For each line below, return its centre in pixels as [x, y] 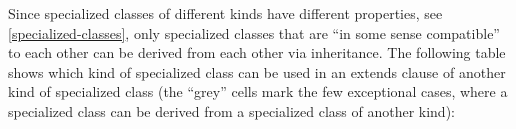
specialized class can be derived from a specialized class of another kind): [231, 110]
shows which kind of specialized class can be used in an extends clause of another [257, 71]
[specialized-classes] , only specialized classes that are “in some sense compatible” [254, 32]
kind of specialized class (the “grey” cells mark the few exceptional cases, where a [258, 91]
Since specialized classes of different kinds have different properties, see [225, 13]
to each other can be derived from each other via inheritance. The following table [257, 52]
